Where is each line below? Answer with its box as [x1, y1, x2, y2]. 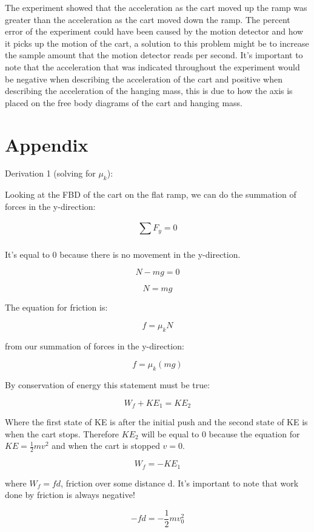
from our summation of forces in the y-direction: [5, 339, 184, 352]
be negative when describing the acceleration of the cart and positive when [5, 72, 282, 85]
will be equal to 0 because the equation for [141, 427, 300, 440]
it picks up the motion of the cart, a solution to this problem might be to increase [5, 36, 309, 49]
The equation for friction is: [5, 301, 108, 314]
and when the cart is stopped [52, 439, 160, 452]
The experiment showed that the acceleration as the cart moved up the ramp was [5, 1, 307, 13]
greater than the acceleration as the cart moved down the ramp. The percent [5, 13, 290, 25]
